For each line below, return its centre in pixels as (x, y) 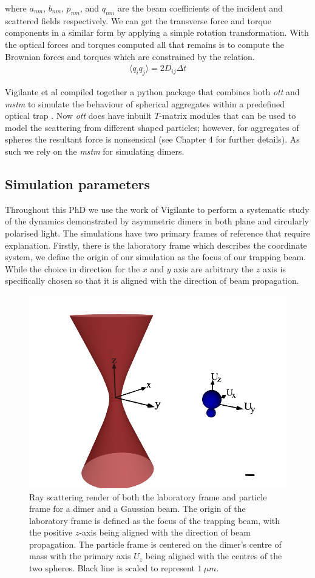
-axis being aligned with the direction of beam (165, 532)
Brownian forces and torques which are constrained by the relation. (130, 56)
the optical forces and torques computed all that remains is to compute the (145, 44)
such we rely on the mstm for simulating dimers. (95, 151)
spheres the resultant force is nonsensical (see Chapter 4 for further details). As (152, 139)
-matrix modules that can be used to (228, 116)
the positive (51, 532)
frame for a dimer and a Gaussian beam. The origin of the (137, 509)
